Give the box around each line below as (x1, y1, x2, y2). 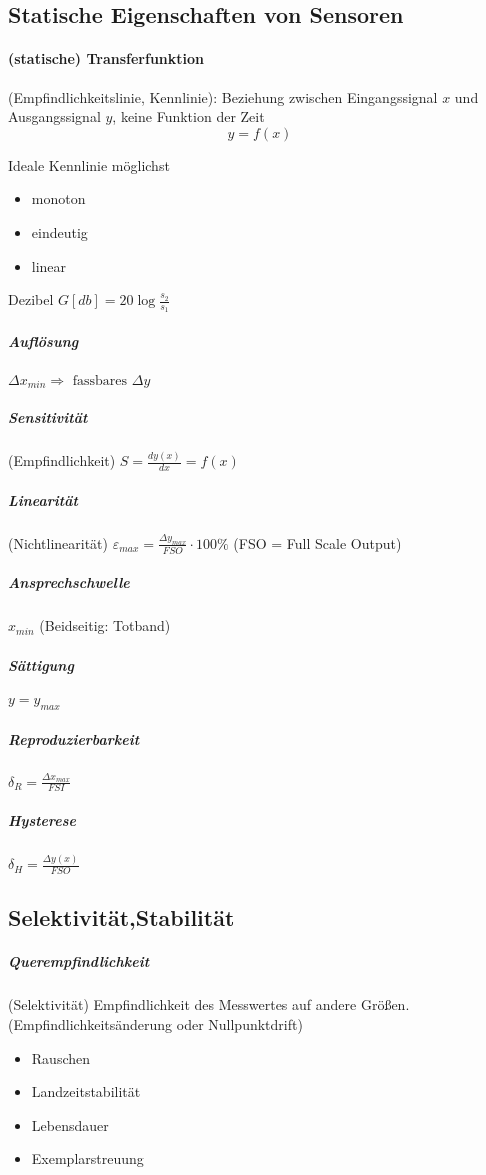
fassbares (72, 373, 128, 388)
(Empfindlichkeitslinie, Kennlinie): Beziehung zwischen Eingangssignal (8, 86, 438, 107)
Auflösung (8, 330, 79, 351)
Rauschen (31, 1047, 91, 1068)
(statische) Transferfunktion (8, 48, 204, 69)
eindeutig (31, 221, 88, 242)
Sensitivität (8, 406, 88, 427)
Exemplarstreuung (31, 1148, 144, 1169)
